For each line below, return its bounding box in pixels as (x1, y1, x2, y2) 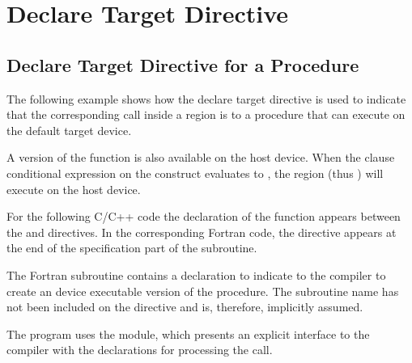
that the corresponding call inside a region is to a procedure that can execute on (6, 106, 406, 123)
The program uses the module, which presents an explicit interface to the (6, 325, 370, 342)
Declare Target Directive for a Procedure (6, 52, 359, 77)
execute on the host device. (6, 180, 141, 197)
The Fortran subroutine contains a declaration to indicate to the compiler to (6, 266, 386, 283)
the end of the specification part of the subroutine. (6, 239, 257, 256)
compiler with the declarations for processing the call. (6, 341, 273, 358)
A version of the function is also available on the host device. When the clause (6, 149, 395, 166)
